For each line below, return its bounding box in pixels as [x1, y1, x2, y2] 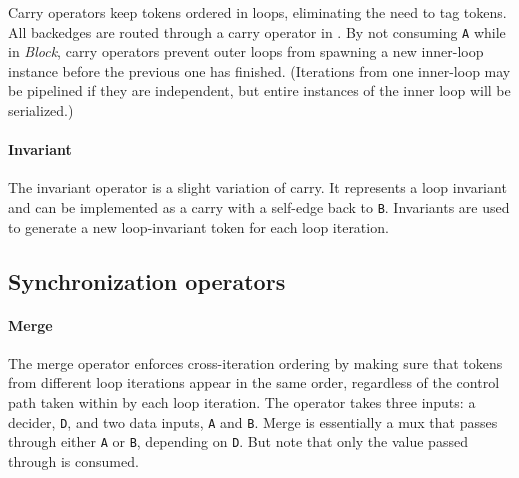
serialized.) [8, 100, 74, 121]
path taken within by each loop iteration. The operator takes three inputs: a [8, 392, 476, 413]
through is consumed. [8, 450, 139, 471]
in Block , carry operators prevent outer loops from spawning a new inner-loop [8, 41, 484, 62]
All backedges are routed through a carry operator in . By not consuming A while [8, 21, 506, 42]
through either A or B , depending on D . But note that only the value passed [8, 431, 468, 452]
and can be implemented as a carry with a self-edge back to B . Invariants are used [8, 197, 510, 218]
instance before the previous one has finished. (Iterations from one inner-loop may [8, 60, 511, 81]
